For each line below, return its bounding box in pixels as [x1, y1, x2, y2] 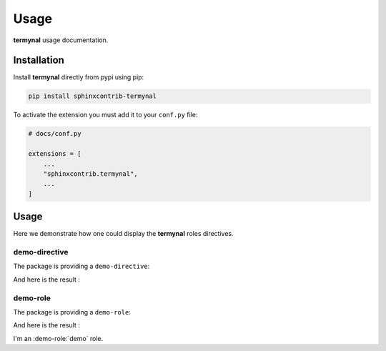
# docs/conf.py [28, 129, 81, 138]
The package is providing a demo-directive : [13, 262, 150, 271]
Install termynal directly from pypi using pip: [13, 73, 144, 81]
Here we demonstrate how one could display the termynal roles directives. [13, 229, 234, 238]
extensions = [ [28, 150, 81, 158]
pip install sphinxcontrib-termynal [28, 92, 157, 100]
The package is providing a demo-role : [13, 307, 132, 316]
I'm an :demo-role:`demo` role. [13, 334, 104, 342]
